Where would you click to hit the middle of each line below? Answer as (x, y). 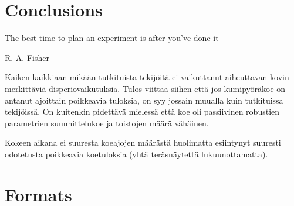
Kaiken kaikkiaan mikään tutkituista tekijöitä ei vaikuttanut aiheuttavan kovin (147, 77)
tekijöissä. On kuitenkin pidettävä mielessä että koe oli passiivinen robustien (142, 111)
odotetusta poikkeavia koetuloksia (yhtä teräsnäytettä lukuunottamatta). (136, 154)
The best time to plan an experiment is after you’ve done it (112, 38)
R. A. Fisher (27, 57)
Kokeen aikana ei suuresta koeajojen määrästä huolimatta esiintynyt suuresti (143, 143)
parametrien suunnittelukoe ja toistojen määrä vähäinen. (107, 123)
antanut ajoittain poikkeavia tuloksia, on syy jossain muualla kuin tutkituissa (144, 100)
